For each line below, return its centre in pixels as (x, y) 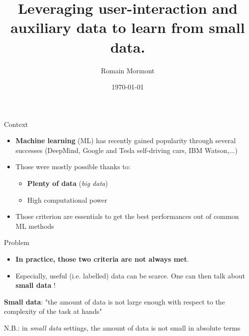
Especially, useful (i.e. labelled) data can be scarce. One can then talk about (130, 275)
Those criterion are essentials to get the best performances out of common (127, 216)
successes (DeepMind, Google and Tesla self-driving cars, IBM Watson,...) (126, 150)
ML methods (35, 226)
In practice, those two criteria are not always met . (102, 259)
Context (16, 124)
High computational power (67, 199)
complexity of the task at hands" (53, 311)
